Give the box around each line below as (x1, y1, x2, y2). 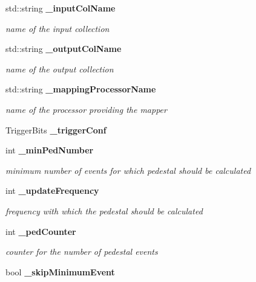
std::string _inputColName (5, 2, 116, 14)
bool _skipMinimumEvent (5, 265, 115, 278)
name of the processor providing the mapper (5, 103, 167, 115)
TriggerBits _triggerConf (5, 123, 107, 136)
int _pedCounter (5, 225, 76, 237)
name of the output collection (5, 62, 114, 75)
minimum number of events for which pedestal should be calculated (5, 164, 251, 176)
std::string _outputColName (5, 42, 122, 55)
